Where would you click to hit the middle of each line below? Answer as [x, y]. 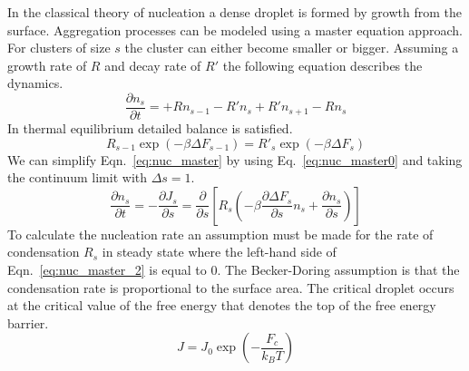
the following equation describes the [322, 65]
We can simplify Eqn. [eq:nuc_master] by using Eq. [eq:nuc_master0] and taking [235, 159]
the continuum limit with [78, 177]
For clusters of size [59, 48]
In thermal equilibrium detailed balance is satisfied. [150, 128]
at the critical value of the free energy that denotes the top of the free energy [222, 305]
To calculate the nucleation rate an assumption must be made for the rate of [220, 234]
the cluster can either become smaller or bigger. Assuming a [292, 48]
